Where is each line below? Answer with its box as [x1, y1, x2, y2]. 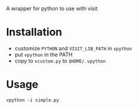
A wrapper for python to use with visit [6, 5, 98, 12]
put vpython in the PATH [14, 51, 73, 58]
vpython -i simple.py [6, 97, 60, 103]
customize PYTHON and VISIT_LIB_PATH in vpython [14, 45, 133, 52]
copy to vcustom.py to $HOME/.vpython [14, 57, 106, 64]
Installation [6, 26, 63, 39]
